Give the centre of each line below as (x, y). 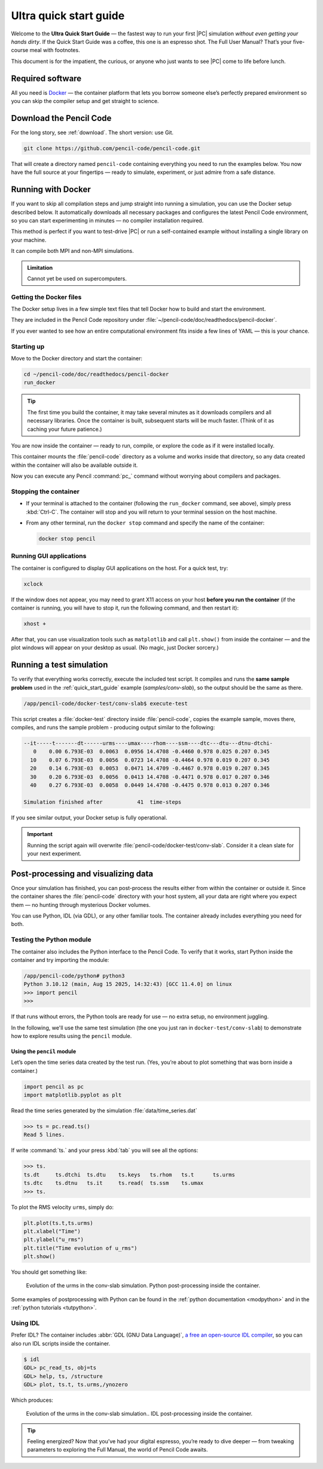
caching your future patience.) (65, 429)
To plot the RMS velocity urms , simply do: (62, 1207)
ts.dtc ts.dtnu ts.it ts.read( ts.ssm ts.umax (114, 1183)
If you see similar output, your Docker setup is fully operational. (89, 818)
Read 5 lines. (44, 1135)
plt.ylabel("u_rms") (54, 1240)
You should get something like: (49, 1272)
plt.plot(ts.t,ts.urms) (59, 1223)
